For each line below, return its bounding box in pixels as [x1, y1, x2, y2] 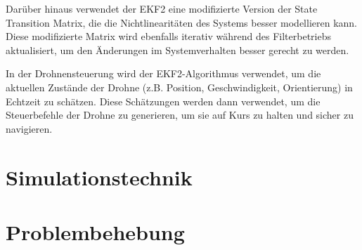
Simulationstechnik [6, 162, 193, 191]
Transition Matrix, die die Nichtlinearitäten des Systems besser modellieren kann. [6, 15, 358, 29]
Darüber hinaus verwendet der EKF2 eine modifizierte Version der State [6, 1, 318, 15]
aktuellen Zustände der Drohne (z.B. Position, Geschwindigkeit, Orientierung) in [6, 79, 353, 94]
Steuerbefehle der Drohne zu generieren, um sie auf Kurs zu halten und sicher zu [6, 107, 354, 122]
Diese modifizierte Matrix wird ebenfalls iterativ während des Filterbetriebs [6, 29, 331, 44]
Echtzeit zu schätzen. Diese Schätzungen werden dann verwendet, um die [6, 93, 321, 108]
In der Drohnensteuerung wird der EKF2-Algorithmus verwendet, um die [6, 66, 321, 81]
